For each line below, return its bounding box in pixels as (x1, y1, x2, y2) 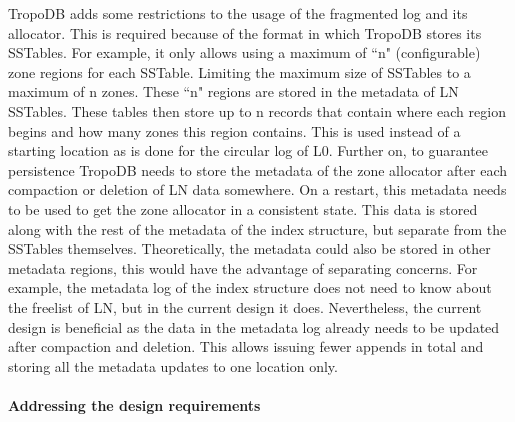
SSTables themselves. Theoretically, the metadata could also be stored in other (8, 238, 491, 259)
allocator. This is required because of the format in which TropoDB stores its (8, 22, 482, 43)
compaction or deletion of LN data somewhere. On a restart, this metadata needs (8, 179, 507, 200)
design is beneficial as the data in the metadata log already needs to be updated (8, 316, 500, 337)
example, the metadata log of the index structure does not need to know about (8, 277, 492, 298)
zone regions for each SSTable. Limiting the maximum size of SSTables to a (8, 61, 471, 82)
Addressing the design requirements (8, 394, 261, 415)
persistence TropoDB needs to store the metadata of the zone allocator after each (8, 159, 507, 180)
